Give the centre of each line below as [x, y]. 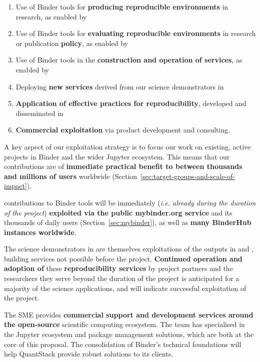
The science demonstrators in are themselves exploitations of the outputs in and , [129, 249]
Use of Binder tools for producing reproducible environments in [122, 6]
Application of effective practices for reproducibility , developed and [131, 103]
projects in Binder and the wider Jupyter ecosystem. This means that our [117, 156]
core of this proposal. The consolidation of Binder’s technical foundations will [123, 344]
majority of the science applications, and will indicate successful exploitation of [125, 288]
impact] [15, 186]
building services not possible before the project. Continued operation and [123, 258]
